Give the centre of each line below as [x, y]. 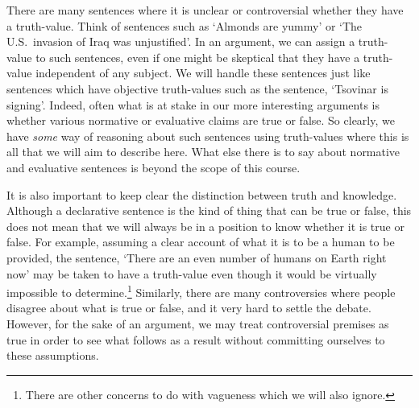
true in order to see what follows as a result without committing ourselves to [196, 339]
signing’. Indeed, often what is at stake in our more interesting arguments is [193, 104]
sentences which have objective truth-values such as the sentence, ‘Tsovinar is [197, 88]
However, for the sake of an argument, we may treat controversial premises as [198, 323]
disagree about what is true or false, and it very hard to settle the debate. [189, 308]
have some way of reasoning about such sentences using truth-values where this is [208, 136]
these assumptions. [53, 355]
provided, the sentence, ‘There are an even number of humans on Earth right [197, 257]
